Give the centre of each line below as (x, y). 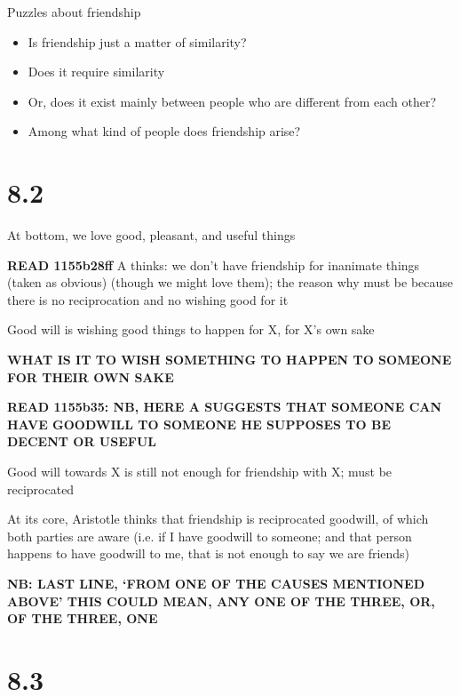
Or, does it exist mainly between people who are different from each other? (232, 101)
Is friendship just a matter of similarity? (137, 41)
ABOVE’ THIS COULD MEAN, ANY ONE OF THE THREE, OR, (221, 601)
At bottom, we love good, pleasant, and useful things (151, 235)
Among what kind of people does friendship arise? (164, 131)
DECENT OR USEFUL (82, 441)
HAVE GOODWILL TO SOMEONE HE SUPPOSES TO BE (199, 424)
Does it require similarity (96, 72)
